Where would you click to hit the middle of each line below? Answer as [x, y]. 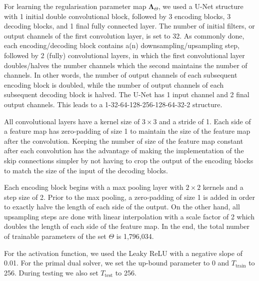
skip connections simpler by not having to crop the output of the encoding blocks [129, 160]
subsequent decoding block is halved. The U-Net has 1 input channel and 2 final [127, 94]
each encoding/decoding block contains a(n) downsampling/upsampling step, [122, 45]
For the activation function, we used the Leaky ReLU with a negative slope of [123, 253]
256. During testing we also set [51, 272]
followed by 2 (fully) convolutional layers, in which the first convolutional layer [124, 55]
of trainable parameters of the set [55, 236]
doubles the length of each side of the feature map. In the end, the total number [127, 226]
